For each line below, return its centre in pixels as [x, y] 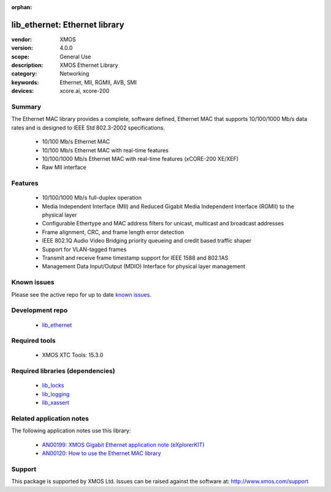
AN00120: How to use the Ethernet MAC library [102, 453]
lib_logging [56, 394]
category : [24, 74]
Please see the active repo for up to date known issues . [81, 294]
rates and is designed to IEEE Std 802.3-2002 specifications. [88, 127]
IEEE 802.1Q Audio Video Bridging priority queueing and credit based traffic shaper [146, 241]
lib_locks [53, 385]
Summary [26, 107]
